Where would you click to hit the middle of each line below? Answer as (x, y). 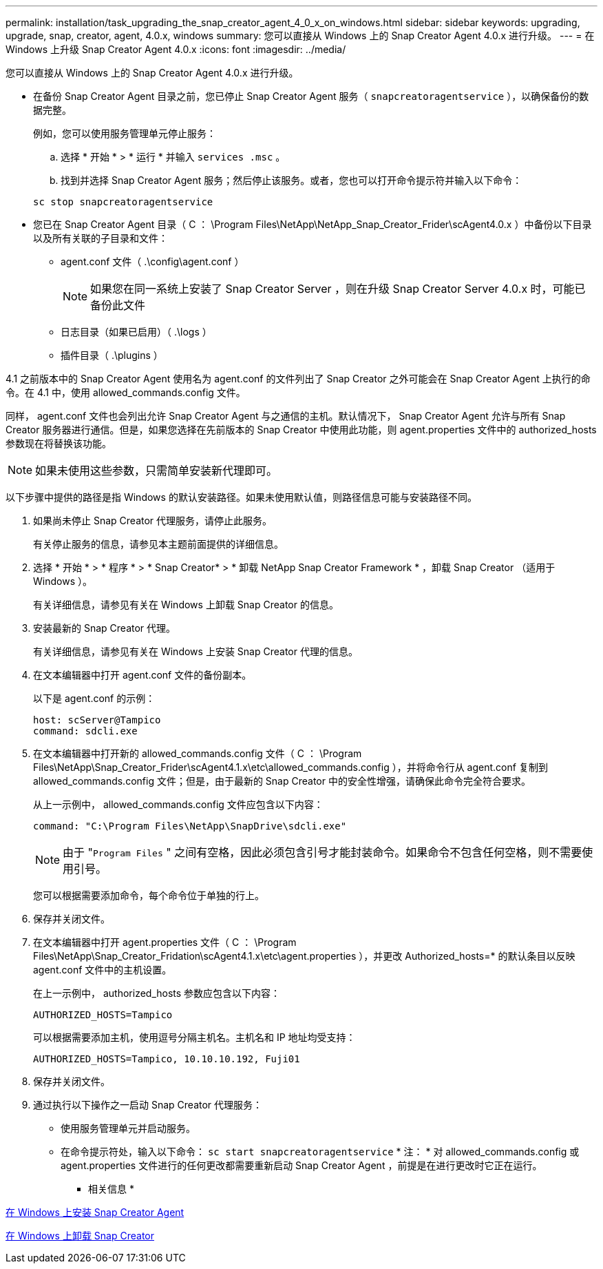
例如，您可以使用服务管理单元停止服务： (125, 133)
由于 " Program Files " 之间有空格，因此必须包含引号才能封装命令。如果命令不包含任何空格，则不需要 (322, 852)
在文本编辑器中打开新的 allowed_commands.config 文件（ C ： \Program (198, 753)
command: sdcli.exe (85, 731)
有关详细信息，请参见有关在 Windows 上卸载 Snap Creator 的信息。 (186, 605)
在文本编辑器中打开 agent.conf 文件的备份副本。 (142, 675)
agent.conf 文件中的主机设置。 (103, 970)
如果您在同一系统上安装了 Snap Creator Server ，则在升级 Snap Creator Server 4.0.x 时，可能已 (338, 289)
